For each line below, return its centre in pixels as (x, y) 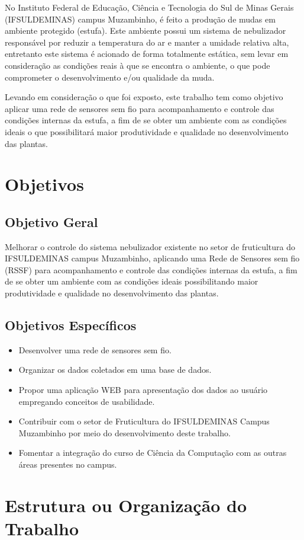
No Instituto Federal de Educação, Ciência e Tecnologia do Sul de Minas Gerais (149, 7)
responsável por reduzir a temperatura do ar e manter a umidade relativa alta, (147, 42)
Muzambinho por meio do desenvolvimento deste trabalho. (124, 432)
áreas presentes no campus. (68, 464)
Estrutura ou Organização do (126, 505)
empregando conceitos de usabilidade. (87, 401)
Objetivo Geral (51, 221)
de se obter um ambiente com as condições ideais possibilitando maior (132, 281)
